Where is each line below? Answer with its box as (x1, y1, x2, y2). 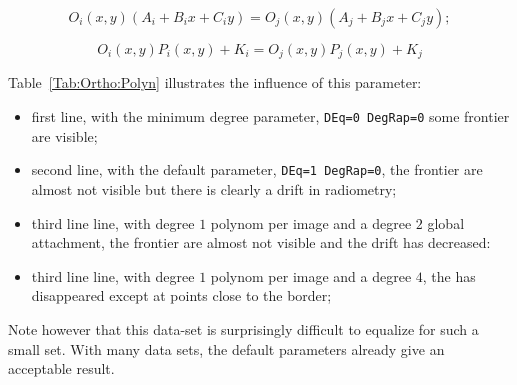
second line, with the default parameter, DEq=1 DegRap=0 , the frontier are (31, 159, 483, 180)
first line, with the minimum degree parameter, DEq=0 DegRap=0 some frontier (31, 106, 510, 127)
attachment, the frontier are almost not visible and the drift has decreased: (31, 232, 491, 253)
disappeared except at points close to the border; (31, 285, 332, 306)
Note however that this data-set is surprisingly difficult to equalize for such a (8, 318, 479, 339)
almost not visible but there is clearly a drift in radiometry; (31, 178, 397, 199)
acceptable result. (8, 358, 115, 379)
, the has (422, 265, 476, 286)
